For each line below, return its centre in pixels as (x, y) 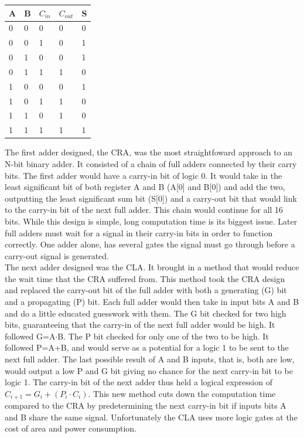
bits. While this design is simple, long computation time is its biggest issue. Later (151, 221)
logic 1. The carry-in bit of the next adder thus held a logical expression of (139, 382)
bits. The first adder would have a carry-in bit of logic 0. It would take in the (144, 175)
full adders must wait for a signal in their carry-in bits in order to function (139, 232)
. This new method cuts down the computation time (182, 393)
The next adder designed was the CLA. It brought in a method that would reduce (152, 267)
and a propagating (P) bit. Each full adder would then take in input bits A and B (152, 302)
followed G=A (30, 336)
